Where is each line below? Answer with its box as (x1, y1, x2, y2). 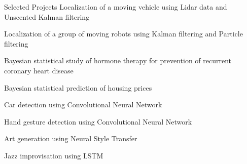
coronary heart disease (4, 65, 74, 75)
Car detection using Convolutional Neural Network (4, 99, 162, 110)
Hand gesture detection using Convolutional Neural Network (4, 116, 192, 127)
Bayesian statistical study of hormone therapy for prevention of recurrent (4, 55, 232, 66)
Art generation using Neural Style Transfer (4, 133, 137, 144)
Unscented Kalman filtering (4, 11, 90, 22)
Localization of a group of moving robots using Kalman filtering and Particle (4, 28, 243, 39)
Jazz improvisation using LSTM (4, 150, 103, 160)
